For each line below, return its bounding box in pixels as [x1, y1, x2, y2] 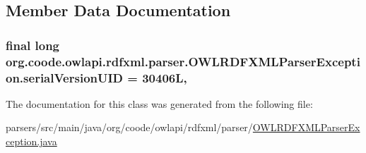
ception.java [6, 134, 57, 149]
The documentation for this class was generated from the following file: [6, 96, 313, 111]
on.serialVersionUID [6, 68, 124, 86]
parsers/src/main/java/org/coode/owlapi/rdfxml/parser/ [6, 120, 253, 135]
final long [6, 36, 60, 54]
